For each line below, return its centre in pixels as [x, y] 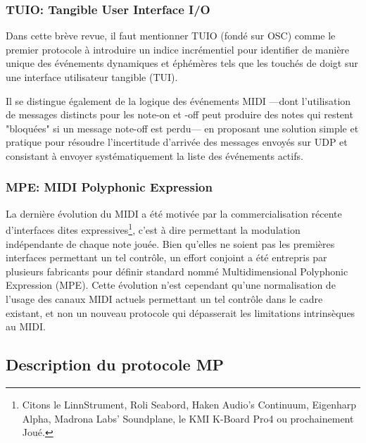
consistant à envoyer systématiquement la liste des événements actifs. [154, 155]
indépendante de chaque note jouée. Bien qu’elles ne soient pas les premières [170, 243]
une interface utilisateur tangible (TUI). [92, 77]
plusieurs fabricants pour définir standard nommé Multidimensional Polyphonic [177, 271]
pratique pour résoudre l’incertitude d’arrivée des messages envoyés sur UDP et [177, 142]
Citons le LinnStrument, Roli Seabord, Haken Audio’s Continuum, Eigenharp [189, 404]
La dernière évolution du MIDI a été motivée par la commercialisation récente [174, 213]
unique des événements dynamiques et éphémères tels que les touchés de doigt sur [182, 63]
